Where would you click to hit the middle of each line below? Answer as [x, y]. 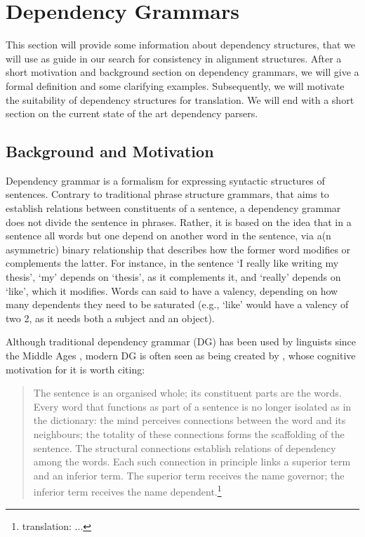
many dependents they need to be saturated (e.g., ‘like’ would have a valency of [177, 304]
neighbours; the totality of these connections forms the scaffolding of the [189, 433]
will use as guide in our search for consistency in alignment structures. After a [174, 58]
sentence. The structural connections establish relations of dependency [185, 447]
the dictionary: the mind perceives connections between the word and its [190, 420]
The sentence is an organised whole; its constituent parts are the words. [187, 393]
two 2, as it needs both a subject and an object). [110, 318]
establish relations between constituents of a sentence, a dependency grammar [173, 208]
